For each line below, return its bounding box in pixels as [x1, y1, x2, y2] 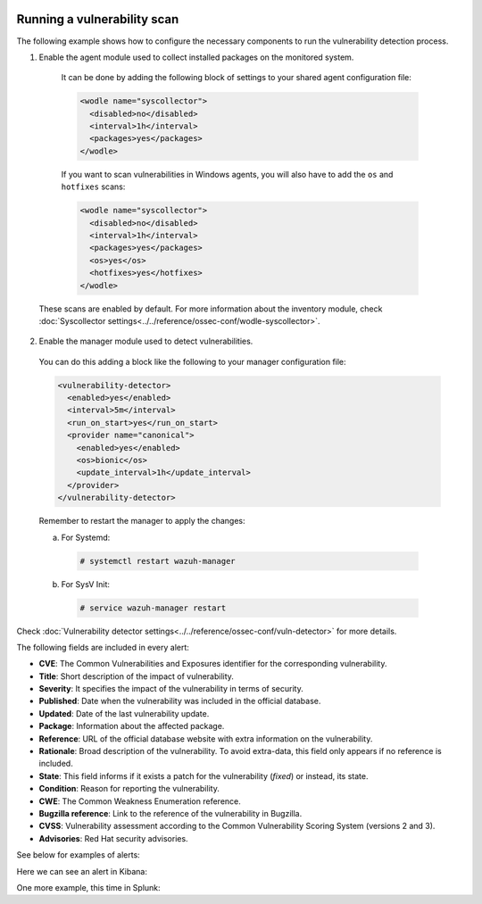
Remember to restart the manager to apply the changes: [38, 516, 245, 527]
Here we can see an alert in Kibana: [16, 866, 147, 876]
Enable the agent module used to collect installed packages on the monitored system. [38, 52, 354, 62]
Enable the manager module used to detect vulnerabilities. [38, 336, 253, 347]
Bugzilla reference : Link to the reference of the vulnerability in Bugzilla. [38, 808, 303, 818]
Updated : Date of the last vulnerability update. [38, 708, 210, 718]
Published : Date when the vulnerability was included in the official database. [38, 696, 321, 707]
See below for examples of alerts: [16, 850, 140, 860]
